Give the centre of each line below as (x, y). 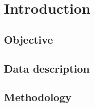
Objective (28, 39)
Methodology (38, 97)
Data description (47, 68)
